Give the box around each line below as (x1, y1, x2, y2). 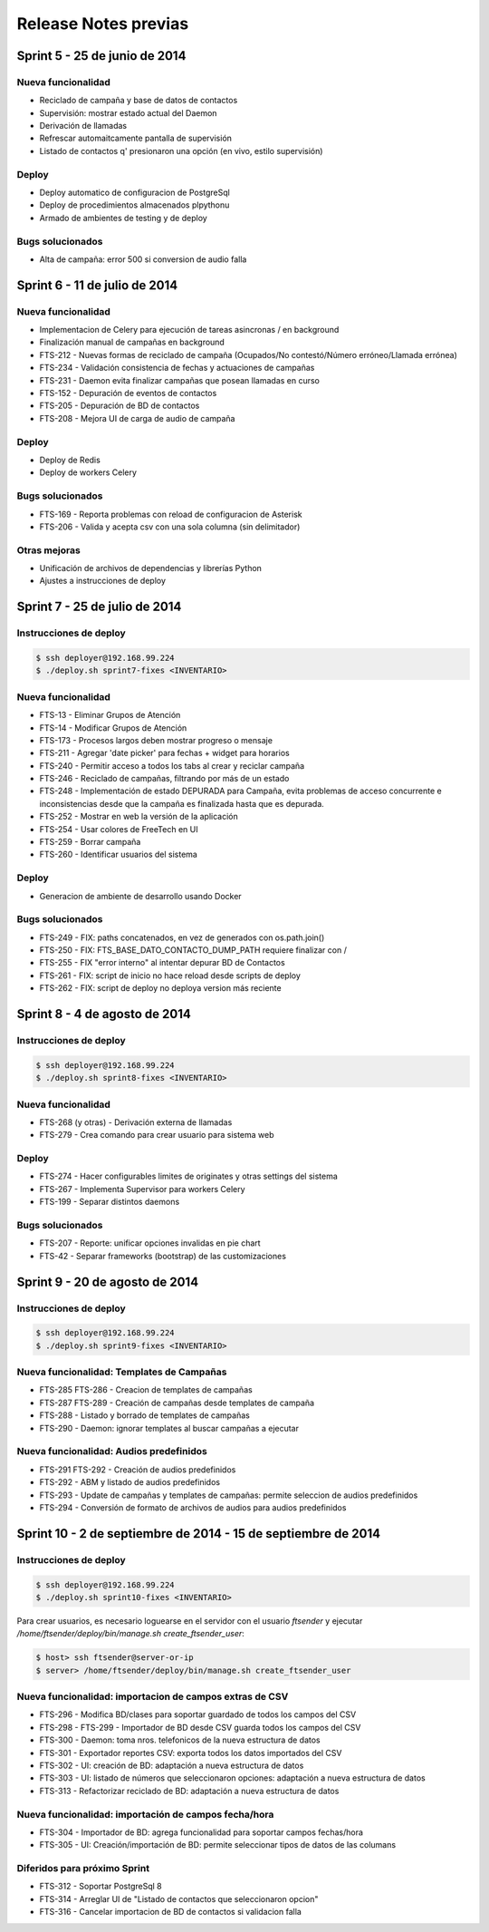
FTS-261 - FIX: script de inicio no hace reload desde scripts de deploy (39, 970, 301, 981)
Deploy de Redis (39, 454, 101, 465)
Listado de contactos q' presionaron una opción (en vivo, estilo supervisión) (39, 145, 323, 156)
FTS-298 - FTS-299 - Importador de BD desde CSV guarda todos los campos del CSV (39, 1722, 361, 1733)
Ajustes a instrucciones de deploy (39, 576, 167, 587)
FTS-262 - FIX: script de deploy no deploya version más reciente (39, 983, 282, 994)
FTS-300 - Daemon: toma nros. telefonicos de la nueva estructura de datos (39, 1734, 321, 1745)
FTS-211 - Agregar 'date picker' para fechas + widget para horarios (39, 748, 290, 759)
